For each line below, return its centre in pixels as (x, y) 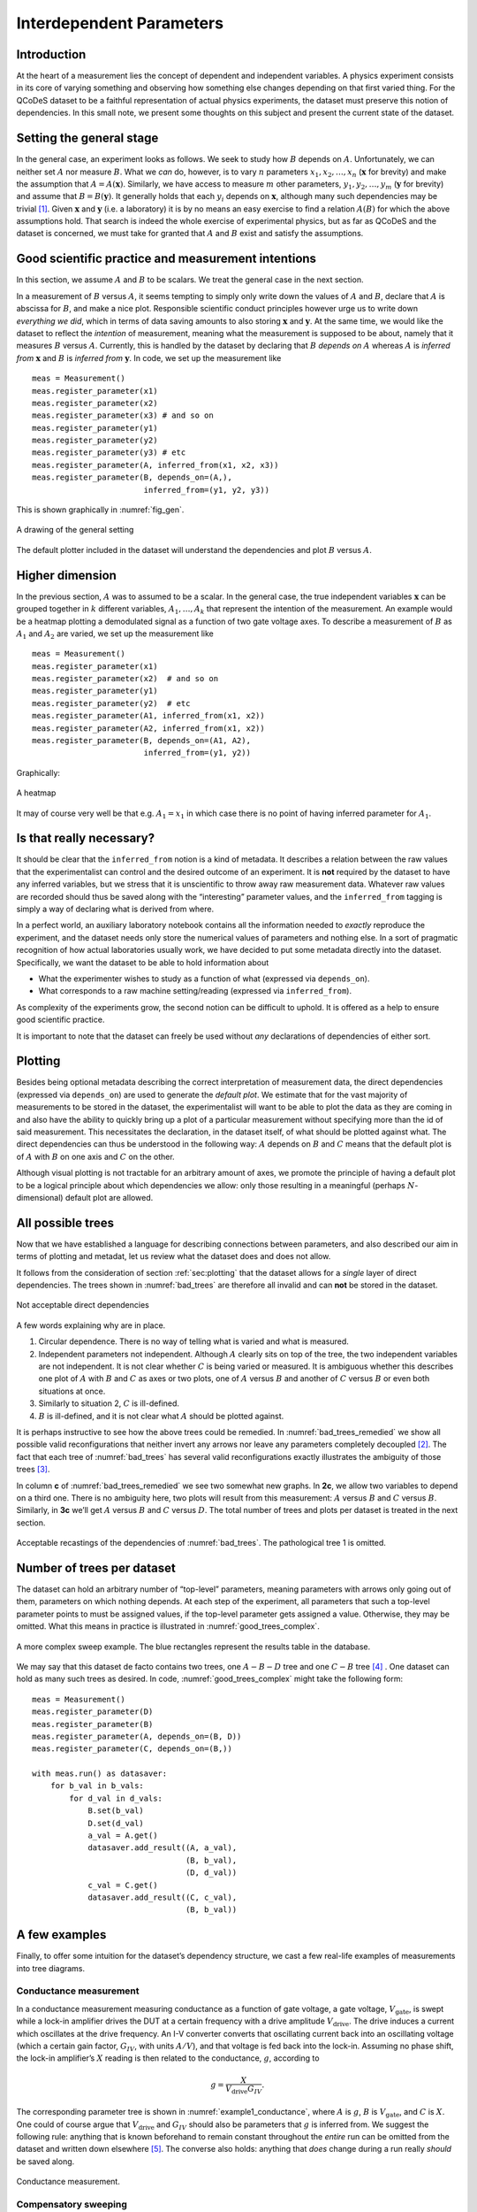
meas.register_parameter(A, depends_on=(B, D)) (137, 1736)
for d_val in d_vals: (116, 1798)
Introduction (51, 54)
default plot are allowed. (109, 1197)
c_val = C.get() (123, 1885)
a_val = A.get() (123, 1836)
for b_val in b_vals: (97, 1786)
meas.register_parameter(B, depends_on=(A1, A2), (142, 741)
